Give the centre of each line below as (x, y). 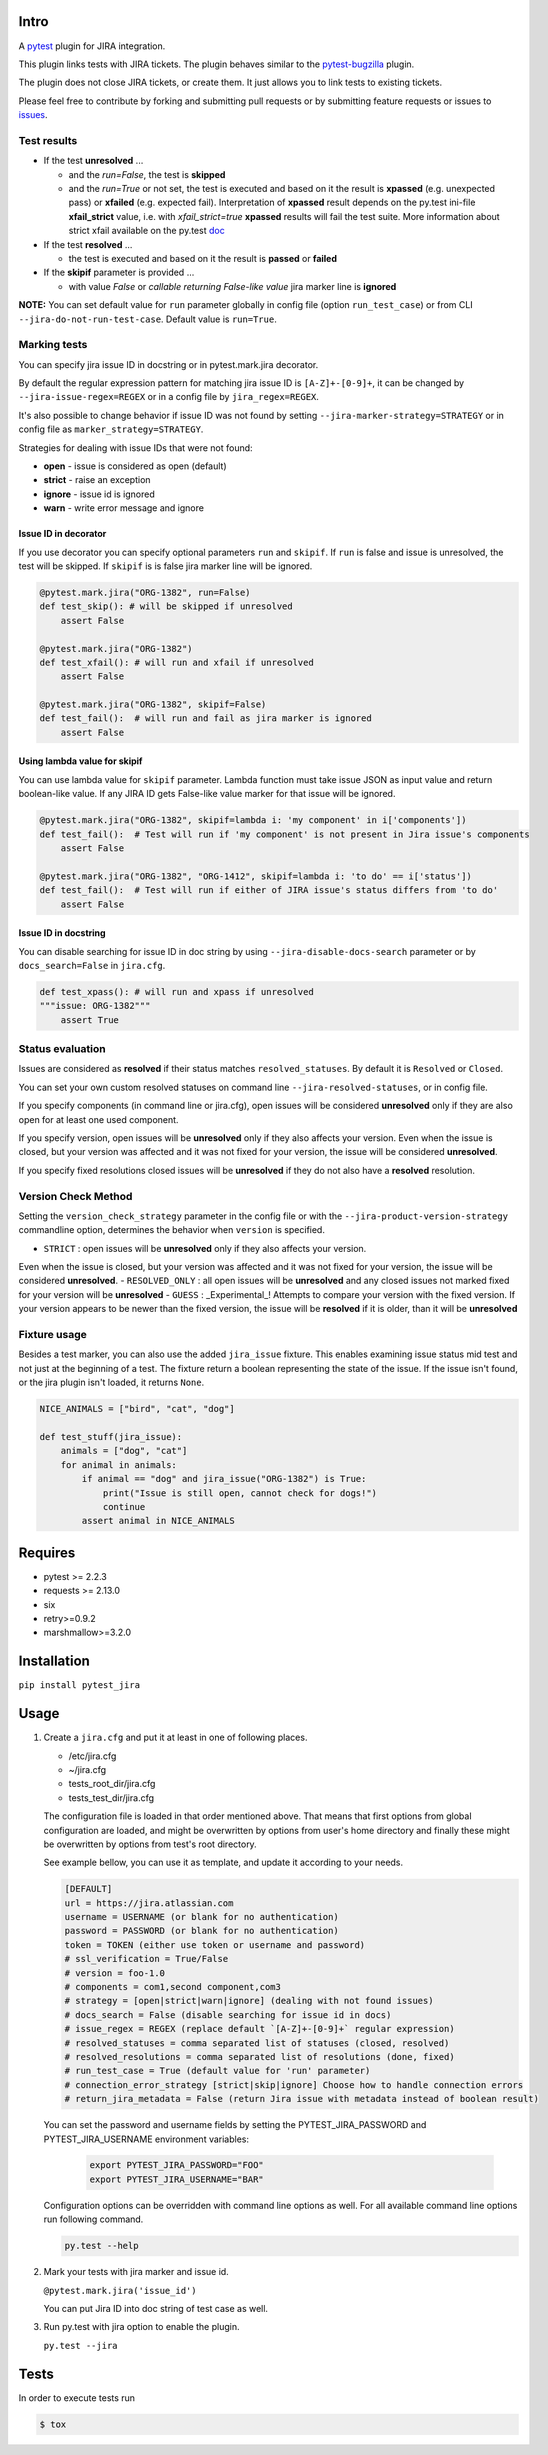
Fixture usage (52, 1335)
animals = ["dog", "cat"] (124, 1451)
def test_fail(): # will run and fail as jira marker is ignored (205, 718)
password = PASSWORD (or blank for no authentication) (201, 1931)
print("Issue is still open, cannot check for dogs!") (240, 1493)
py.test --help (101, 2246)
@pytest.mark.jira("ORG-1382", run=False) (145, 592)
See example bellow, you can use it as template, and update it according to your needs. (223, 1862)
